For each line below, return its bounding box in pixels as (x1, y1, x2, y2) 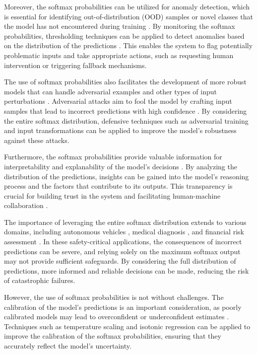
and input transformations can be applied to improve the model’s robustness (4, 125, 237, 136)
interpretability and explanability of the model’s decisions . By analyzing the (4, 161, 237, 171)
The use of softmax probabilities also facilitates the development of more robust (4, 76, 247, 87)
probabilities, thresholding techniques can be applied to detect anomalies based (4, 30, 245, 41)
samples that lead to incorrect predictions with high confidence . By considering (4, 105, 247, 116)
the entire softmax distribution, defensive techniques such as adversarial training (4, 115, 249, 126)
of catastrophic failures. (4, 275, 75, 285)
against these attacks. (4, 135, 69, 145)
